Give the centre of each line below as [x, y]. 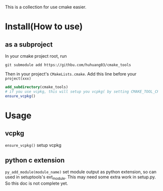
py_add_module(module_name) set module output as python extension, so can [81, 172]
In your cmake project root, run [36, 56]
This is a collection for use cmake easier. [46, 7]
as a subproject [29, 44]
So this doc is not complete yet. [37, 183]
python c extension [35, 160]
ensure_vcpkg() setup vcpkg [33, 145]
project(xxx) [18, 79]
